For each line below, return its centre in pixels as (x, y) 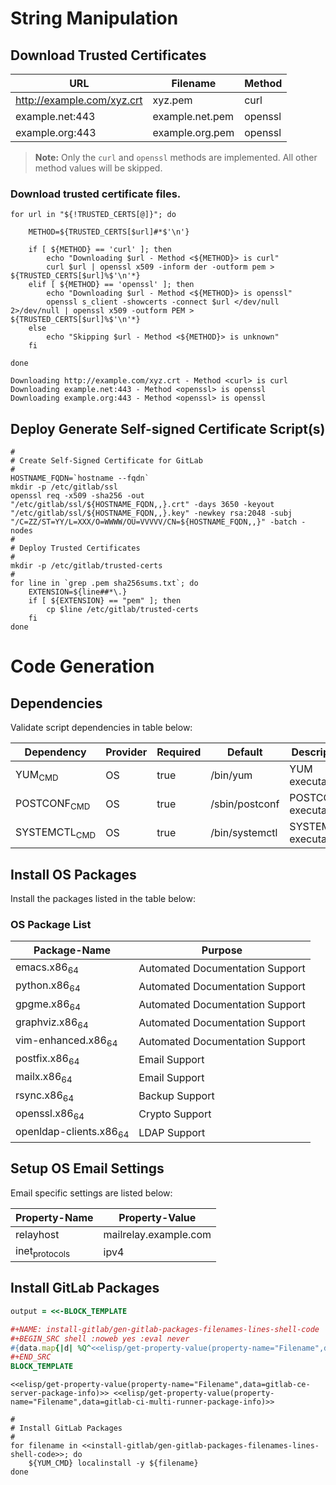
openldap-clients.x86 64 (72, 1132)
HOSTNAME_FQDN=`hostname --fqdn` (80, 478)
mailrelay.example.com (157, 1234)
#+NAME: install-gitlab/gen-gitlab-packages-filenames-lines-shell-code (165, 1329)
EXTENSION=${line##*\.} (78, 592)
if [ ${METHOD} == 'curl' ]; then (100, 250)
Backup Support (176, 1096)
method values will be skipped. (98, 168)
